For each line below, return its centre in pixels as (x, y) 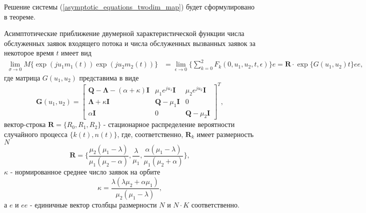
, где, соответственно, (150, 134)
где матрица (22, 77)
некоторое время (29, 53)
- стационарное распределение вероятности (169, 124)
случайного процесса (36, 134)
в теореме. (20, 16)
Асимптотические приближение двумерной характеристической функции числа (124, 33)
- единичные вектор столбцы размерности (93, 204)
